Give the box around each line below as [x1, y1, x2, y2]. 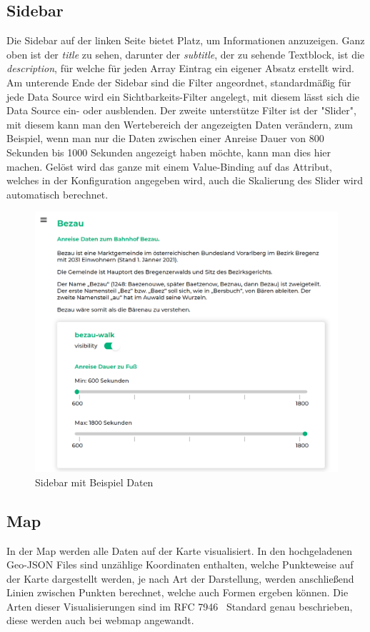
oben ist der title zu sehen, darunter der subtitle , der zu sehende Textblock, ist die [6, 46, 365, 61]
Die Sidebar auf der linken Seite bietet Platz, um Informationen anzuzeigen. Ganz [6, 33, 365, 48]
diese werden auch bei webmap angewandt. [6, 613, 194, 628]
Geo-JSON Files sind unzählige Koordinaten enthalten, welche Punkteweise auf [6, 557, 354, 572]
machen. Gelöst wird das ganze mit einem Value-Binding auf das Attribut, [6, 159, 332, 174]
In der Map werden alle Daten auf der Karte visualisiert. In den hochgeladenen [6, 543, 352, 558]
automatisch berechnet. [6, 186, 109, 201]
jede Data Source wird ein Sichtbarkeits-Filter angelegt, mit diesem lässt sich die [6, 89, 360, 104]
